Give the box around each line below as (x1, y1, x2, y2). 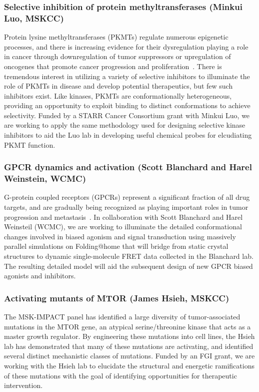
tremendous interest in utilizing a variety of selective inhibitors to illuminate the (4, 71, 250, 81)
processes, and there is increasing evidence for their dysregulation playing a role (4, 41, 248, 52)
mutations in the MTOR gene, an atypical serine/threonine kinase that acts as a (4, 321, 251, 331)
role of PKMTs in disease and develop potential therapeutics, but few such (4, 81, 233, 91)
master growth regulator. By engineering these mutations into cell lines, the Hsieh (4, 331, 255, 341)
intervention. (4, 380, 43, 390)
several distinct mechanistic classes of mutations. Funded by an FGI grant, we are (4, 350, 255, 361)
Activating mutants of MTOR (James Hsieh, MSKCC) (4, 291, 229, 304)
